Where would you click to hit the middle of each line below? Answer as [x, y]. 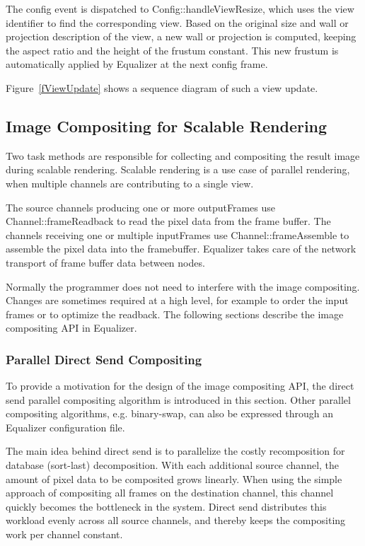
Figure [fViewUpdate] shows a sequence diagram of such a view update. [162, 87]
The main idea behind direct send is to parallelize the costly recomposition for [175, 451]
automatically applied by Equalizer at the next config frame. [137, 64]
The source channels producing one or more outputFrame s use [141, 207]
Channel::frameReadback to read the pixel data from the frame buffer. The [168, 221]
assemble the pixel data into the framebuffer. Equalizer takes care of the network [181, 249]
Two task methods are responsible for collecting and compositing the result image [183, 155]
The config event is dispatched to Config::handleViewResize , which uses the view [180, 8]
